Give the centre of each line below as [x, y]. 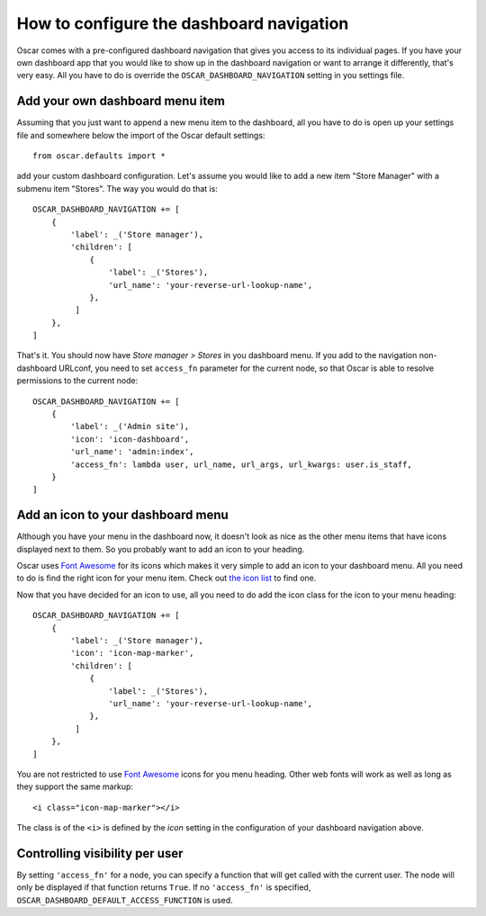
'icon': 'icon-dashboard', [130, 439]
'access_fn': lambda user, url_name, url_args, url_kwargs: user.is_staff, [242, 464]
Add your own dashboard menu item [121, 101]
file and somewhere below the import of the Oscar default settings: [141, 135]
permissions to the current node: [77, 381]
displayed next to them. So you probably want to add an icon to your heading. [161, 549]
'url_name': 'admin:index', [132, 452]
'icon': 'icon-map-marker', [132, 653]
